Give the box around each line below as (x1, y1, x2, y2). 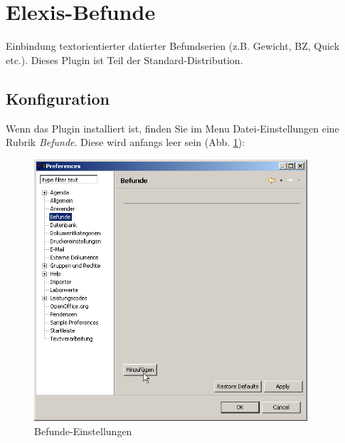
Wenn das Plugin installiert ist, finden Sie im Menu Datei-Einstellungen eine (6, 120, 339, 135)
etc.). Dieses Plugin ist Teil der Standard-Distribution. (6, 52, 243, 67)
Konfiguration (6, 87, 110, 109)
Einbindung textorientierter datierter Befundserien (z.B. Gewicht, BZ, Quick (6, 38, 340, 53)
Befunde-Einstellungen (34, 423, 132, 438)
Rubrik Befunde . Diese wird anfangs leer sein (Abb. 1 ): (6, 135, 245, 150)
